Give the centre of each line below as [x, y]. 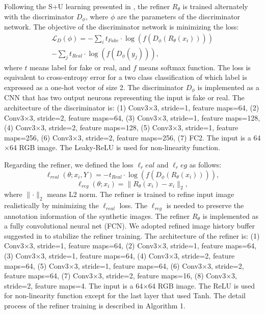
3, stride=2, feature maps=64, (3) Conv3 [93, 117]
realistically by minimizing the [51, 205]
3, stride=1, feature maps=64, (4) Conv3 [105, 255]
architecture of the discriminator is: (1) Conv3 [76, 107]
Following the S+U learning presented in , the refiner [87, 6]
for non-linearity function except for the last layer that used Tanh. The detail [125, 295]
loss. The [134, 205]
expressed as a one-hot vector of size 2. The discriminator [94, 87]
